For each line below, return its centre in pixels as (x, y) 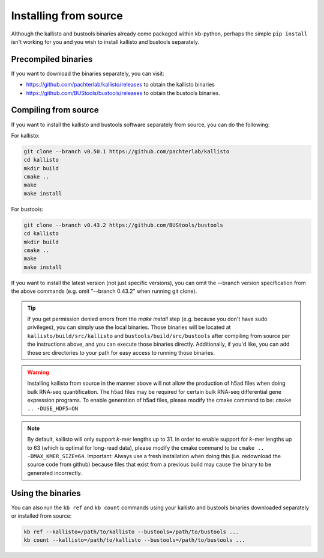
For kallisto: (25, 135)
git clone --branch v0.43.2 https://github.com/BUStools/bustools (123, 225)
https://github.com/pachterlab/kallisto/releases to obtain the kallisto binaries (121, 85)
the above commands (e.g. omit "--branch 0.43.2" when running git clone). (104, 291)
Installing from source (67, 16)
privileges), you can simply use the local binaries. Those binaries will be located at (129, 327)
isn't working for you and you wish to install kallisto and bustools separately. (105, 41)
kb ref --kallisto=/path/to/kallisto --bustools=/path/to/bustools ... (131, 532)
